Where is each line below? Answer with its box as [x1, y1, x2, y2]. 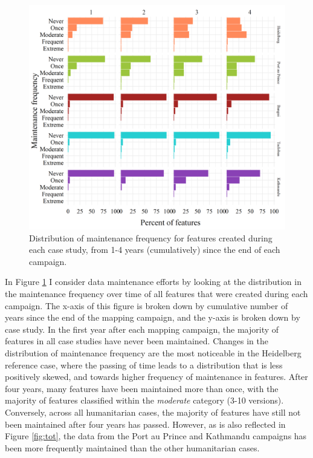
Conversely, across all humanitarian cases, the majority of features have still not [5, 405, 301, 418]
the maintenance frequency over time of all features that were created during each [5, 287, 308, 299]
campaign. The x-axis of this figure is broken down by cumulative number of [5, 299, 288, 312]
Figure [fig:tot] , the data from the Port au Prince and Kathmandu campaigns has [5, 430, 307, 442]
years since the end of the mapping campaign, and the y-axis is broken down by [5, 311, 300, 324]
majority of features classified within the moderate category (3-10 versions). [5, 394, 284, 407]
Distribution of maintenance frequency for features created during [29, 231, 273, 244]
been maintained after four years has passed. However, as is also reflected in [5, 417, 286, 430]
